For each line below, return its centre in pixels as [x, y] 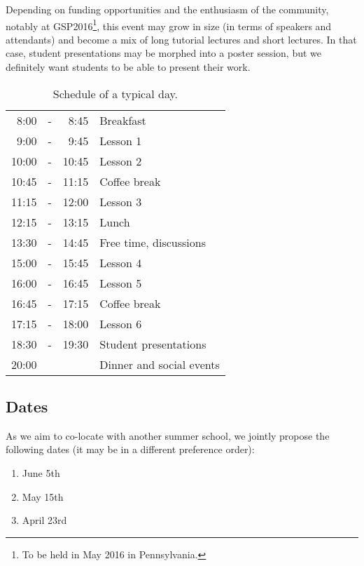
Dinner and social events [160, 364]
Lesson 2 [121, 161]
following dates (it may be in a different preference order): [130, 449]
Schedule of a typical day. [115, 93]
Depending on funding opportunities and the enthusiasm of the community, [167, 9]
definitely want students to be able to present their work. [128, 67]
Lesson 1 [121, 140]
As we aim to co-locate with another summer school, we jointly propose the [168, 435]
